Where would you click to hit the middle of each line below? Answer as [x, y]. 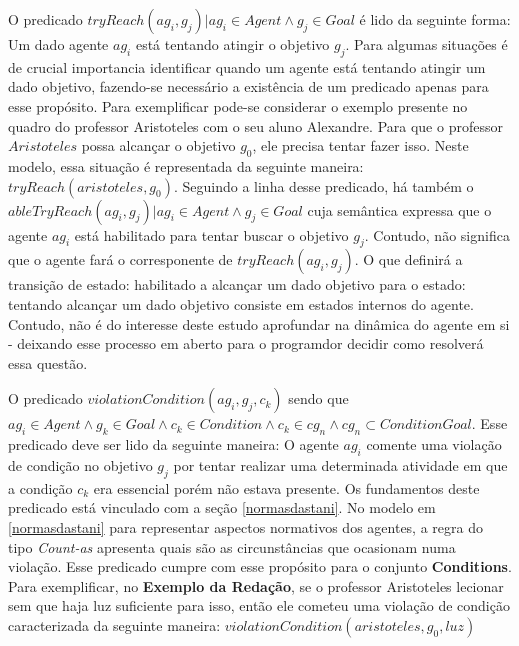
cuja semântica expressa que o [399, 209]
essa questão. [48, 362]
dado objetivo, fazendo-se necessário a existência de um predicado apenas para [248, 86]
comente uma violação [434, 444]
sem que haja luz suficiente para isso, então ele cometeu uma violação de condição [259, 605]
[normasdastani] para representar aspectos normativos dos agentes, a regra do [245, 526]
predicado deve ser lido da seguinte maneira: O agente [173, 444]
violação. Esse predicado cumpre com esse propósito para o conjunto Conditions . [260, 566]
